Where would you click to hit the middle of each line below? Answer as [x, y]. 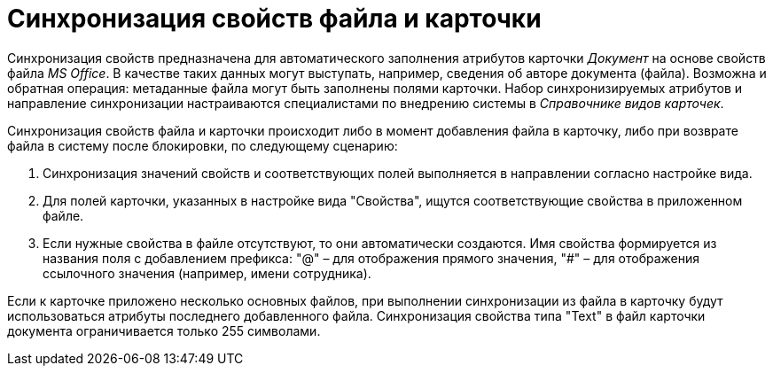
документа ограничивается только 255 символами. [164, 330]
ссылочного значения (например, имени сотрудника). [207, 273]
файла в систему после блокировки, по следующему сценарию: [203, 145]
